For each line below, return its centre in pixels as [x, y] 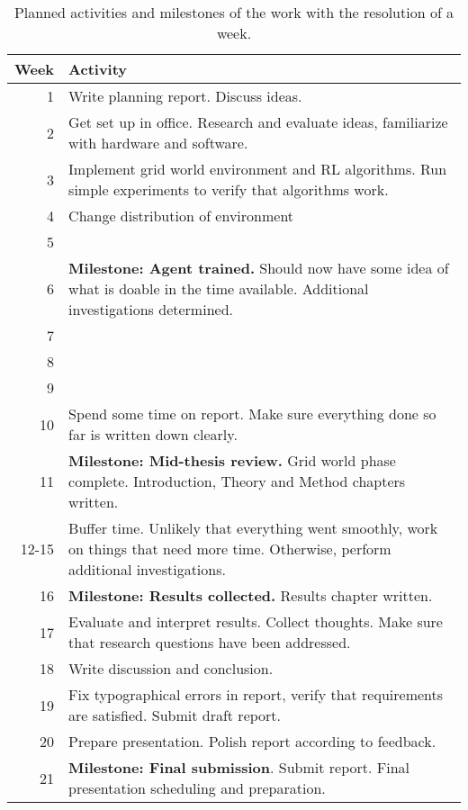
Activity [98, 69]
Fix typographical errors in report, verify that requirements [256, 694]
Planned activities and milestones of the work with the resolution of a [234, 12]
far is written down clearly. [153, 434]
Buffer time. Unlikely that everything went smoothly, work [253, 528]
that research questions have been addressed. [210, 642]
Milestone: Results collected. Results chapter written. [251, 595]
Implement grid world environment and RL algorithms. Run [258, 169]
